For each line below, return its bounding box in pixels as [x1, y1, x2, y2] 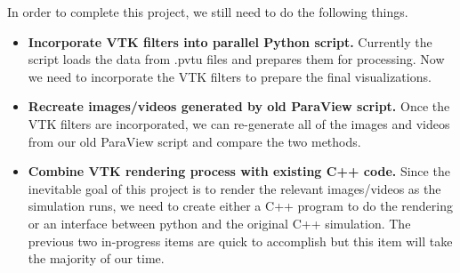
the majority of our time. [28, 249, 165, 268]
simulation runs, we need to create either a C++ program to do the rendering [28, 197, 453, 215]
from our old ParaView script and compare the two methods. [28, 132, 361, 150]
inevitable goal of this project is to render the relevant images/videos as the [28, 179, 441, 197]
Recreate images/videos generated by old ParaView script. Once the [28, 97, 450, 116]
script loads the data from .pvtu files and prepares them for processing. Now [28, 50, 445, 68]
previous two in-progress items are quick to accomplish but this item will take [28, 231, 453, 250]
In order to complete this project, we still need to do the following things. [7, 3, 408, 20]
